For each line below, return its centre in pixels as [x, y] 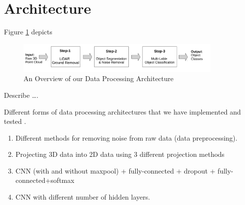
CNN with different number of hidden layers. [83, 197]
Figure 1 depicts [28, 32]
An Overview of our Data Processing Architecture [99, 78]
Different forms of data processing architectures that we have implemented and [122, 111]
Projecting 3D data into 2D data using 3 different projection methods [120, 154]
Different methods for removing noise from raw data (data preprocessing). [126, 137]
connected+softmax [45, 180]
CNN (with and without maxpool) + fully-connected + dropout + [115, 170]
